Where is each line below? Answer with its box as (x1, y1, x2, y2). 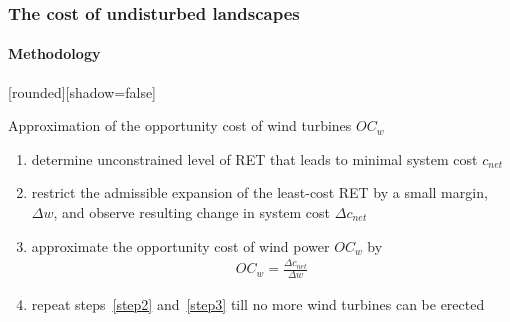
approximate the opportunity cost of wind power (31, 235, 330, 256)
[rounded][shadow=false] (8, 81, 157, 102)
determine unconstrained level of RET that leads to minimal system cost (31, 148, 478, 169)
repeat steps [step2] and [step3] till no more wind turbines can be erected (31, 294, 485, 315)
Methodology (8, 43, 101, 64)
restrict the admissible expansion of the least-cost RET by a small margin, (31, 182, 488, 203)
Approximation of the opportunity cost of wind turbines (8, 115, 352, 136)
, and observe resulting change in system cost (53, 202, 331, 223)
